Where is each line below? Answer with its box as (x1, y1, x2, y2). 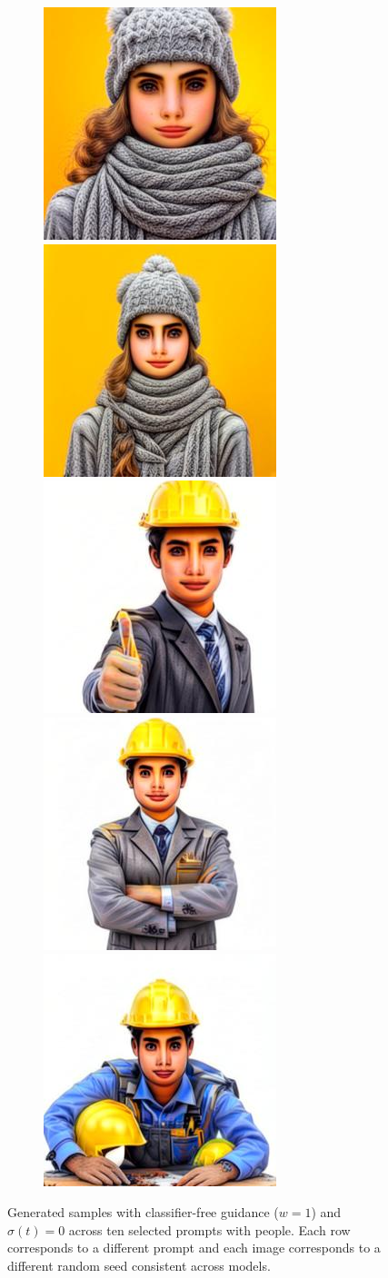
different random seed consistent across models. (7, 1255, 271, 1274)
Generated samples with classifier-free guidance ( (7, 1202, 279, 1221)
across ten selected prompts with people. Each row (68, 1220, 351, 1239)
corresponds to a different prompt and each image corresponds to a (7, 1238, 381, 1257)
